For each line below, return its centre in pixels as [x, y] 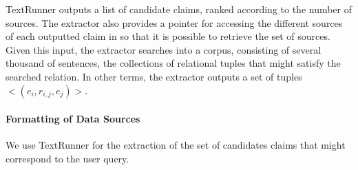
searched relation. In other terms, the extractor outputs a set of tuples [154, 76]
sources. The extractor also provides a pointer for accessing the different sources [174, 22]
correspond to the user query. [67, 158]
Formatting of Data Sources [73, 119]
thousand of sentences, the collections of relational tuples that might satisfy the [173, 63]
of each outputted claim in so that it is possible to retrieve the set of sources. [168, 36]
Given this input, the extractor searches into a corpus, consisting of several [164, 49]
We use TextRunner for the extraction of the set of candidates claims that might [176, 145]
